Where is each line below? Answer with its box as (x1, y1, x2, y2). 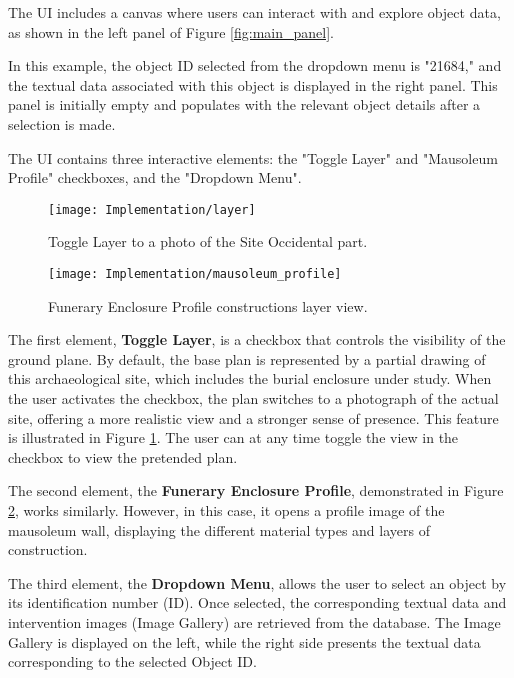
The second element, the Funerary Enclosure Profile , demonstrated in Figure (8, 480, 504, 501)
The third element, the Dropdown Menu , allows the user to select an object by (8, 572, 507, 593)
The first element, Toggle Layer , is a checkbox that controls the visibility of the (8, 329, 506, 350)
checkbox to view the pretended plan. (8, 446, 238, 467)
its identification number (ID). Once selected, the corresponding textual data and (8, 592, 507, 613)
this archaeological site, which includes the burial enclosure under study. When (8, 368, 492, 389)
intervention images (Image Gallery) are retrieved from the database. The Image (8, 611, 501, 632)
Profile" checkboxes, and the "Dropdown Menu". (8, 167, 302, 188)
